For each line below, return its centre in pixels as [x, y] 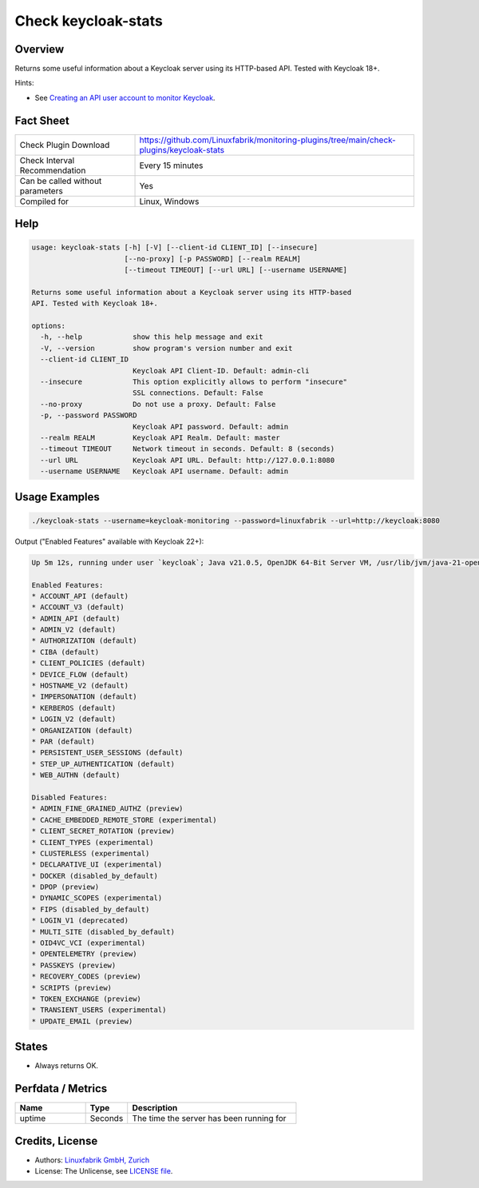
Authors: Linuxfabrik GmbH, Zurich [92, 1160]
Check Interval [47, 160]
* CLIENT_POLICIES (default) [89, 663]
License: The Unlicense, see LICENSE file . [104, 1171]
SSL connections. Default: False [198, 393]
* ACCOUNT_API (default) [80, 596]
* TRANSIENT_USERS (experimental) [99, 1010]
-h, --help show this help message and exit [152, 337]
